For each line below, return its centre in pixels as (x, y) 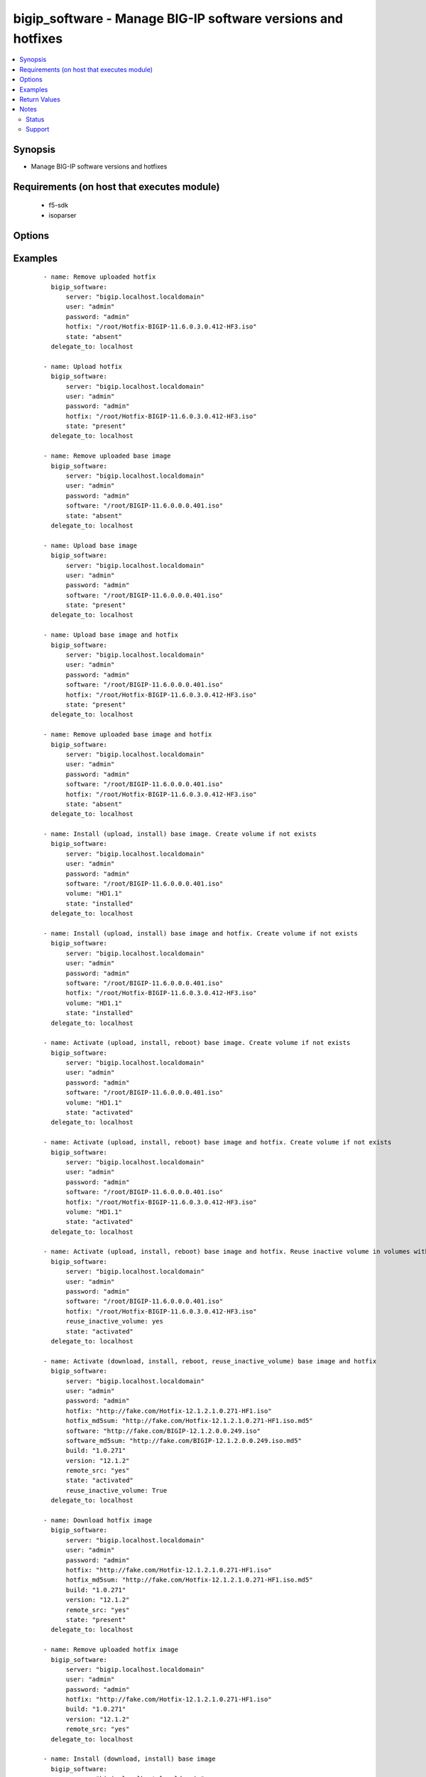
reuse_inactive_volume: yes (114, 1321)
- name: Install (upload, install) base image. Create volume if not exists (180, 834)
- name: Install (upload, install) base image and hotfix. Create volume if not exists (201, 933)
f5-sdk (59, 205)
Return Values (40, 99)
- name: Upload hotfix (83, 366)
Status (35, 119)
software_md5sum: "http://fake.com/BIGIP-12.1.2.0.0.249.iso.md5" (184, 1440)
